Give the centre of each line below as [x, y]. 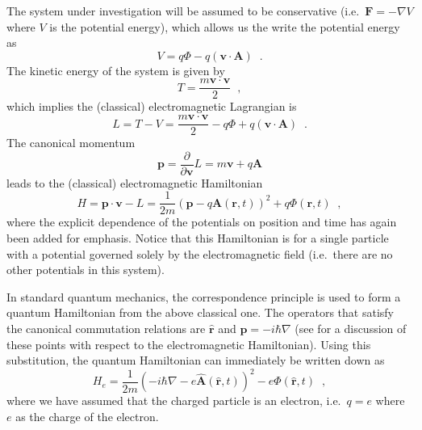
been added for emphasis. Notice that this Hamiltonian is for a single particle [198, 238]
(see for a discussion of [351, 328]
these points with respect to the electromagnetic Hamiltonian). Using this [189, 344]
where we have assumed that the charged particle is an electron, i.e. [174, 400]
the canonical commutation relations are [106, 328]
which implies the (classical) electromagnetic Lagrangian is [152, 106]
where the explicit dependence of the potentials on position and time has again [202, 222]
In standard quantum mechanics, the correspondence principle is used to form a [204, 296]
